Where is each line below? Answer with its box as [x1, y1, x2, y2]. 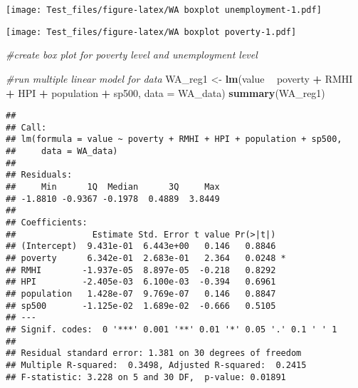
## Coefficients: [6, 218, 88, 228]
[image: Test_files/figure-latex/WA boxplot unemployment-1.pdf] [6, 5, 322, 15]
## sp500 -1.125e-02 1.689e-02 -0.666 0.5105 [6, 300, 276, 311]
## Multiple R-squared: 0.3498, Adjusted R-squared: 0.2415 [6, 359, 307, 370]
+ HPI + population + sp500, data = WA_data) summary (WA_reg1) [6, 85, 325, 100]
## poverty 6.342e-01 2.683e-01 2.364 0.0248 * [6, 252, 286, 263]
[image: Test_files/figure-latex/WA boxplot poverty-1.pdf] [6, 26, 297, 37]
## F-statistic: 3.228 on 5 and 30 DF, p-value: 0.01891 [6, 372, 286, 382]
